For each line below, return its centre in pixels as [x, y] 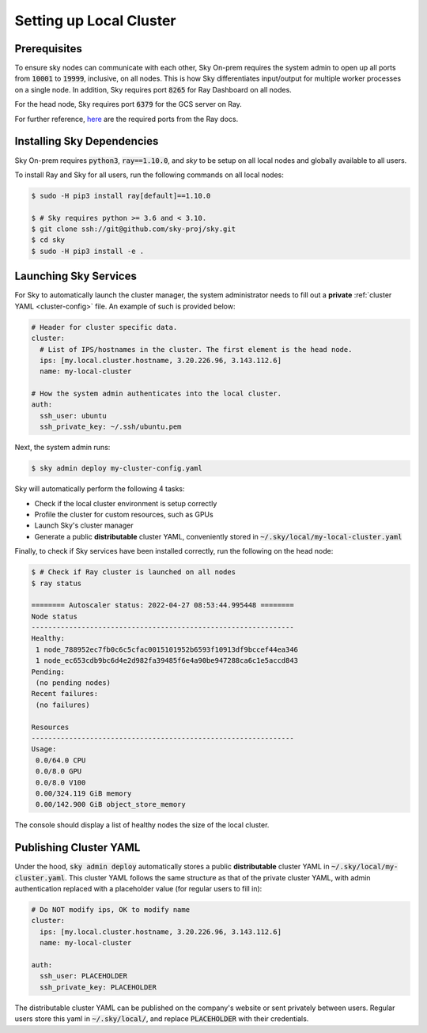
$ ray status [57, 583]
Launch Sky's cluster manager [84, 525]
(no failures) [63, 705]
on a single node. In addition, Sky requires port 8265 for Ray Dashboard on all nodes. [153, 89]
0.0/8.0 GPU [59, 772]
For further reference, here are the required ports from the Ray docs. [127, 119]
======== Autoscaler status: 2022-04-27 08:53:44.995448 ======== [162, 605]
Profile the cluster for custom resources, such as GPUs [124, 514]
